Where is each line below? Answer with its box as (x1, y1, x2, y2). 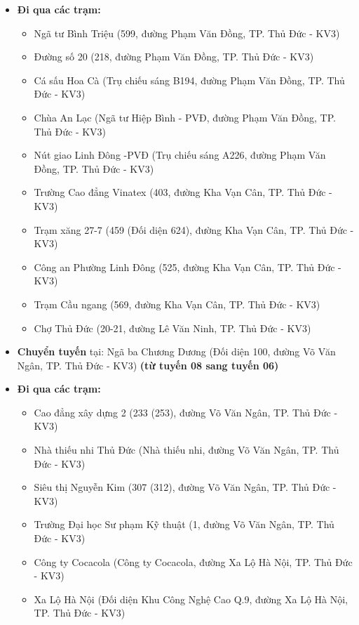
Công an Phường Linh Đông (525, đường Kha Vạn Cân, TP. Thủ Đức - (34, 259, 341, 274)
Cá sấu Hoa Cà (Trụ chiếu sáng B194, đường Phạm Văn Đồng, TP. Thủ (34, 72, 345, 87)
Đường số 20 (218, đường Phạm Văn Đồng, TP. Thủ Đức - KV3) (34, 49, 314, 64)
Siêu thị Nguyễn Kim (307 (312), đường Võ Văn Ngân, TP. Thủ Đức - (34, 480, 337, 494)
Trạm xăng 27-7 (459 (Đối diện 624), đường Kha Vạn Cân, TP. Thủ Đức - (34, 222, 354, 237)
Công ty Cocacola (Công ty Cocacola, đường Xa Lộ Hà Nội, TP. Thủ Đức (34, 554, 353, 569)
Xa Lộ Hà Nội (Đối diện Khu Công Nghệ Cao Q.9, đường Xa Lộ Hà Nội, (34, 591, 348, 606)
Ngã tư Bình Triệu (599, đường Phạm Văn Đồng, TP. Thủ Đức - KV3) (34, 25, 340, 40)
